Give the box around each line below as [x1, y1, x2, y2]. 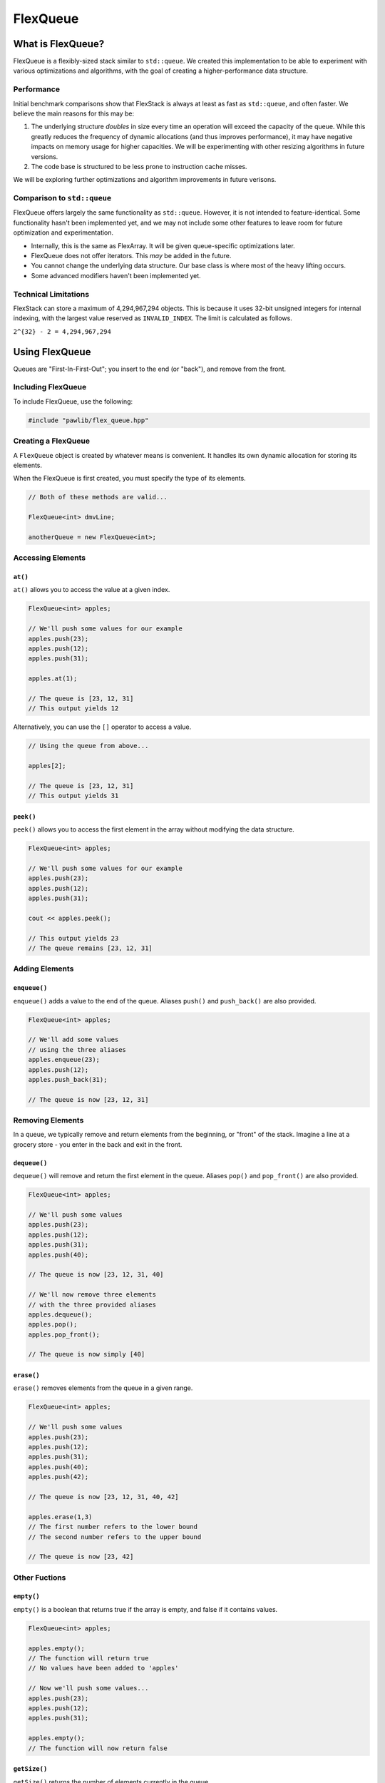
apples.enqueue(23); [28, 1056, 100, 1064]
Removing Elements [13, 1115, 84, 1125]
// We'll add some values [28, 1036, 119, 1044]
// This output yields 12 [28, 705, 119, 712]
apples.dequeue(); [28, 1310, 93, 1319]
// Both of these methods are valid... [28, 493, 168, 501]
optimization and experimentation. [13, 228, 114, 237]
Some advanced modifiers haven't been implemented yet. [31, 271, 201, 280]
